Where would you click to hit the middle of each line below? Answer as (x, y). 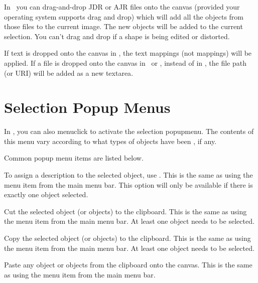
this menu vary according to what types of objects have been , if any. (110, 141)
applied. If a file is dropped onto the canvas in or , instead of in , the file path (125, 62)
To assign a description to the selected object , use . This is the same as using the (128, 175)
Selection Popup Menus (87, 107)
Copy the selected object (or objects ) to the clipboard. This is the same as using (127, 238)
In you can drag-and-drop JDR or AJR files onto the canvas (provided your (122, 7)
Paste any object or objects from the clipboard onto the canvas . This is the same (128, 265)
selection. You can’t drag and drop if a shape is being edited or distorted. (117, 36)
